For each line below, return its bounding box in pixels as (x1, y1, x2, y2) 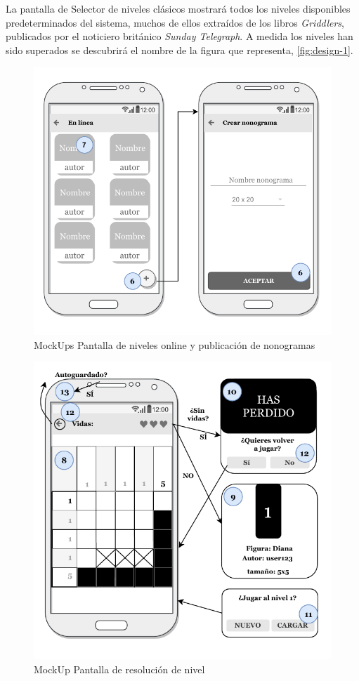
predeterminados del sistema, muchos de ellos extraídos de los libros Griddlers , (6, 15, 344, 29)
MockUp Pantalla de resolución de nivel (34, 661, 205, 676)
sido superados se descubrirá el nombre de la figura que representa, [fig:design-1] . (6, 42, 353, 57)
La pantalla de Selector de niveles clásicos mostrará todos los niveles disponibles (6, 1, 351, 15)
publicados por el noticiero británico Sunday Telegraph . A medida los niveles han (6, 29, 353, 44)
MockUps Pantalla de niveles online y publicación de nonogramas (34, 337, 315, 352)
